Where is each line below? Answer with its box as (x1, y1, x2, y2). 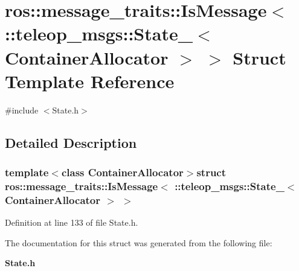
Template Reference (5, 68, 175, 93)
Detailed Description (5, 133, 137, 151)
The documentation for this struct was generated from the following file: (5, 236, 272, 249)
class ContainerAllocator (61, 164, 184, 179)
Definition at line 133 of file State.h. (5, 216, 138, 229)
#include (5, 103, 39, 116)
